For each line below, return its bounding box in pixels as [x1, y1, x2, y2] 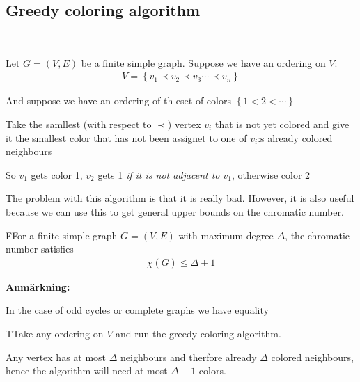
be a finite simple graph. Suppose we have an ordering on [81, 55, 326, 70]
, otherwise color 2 [231, 167, 311, 182]
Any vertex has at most [6, 349, 107, 364]
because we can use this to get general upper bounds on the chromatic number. [6, 204, 344, 218]
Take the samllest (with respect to [6, 117, 152, 132]
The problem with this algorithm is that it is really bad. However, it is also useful [6, 191, 354, 205]
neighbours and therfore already [120, 349, 257, 364]
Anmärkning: [6, 279, 70, 294]
